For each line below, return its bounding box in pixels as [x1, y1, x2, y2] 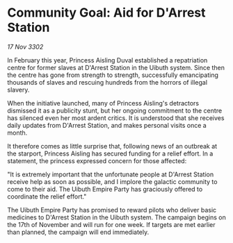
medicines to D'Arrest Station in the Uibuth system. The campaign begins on [7, 213, 226, 221]
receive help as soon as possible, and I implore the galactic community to [7, 177, 218, 185]
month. [7, 128, 28, 137]
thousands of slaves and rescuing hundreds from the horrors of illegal [7, 78, 207, 86]
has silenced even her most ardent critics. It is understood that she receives [7, 113, 225, 122]
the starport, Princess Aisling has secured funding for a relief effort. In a [7, 149, 214, 158]
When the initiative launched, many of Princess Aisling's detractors [7, 99, 200, 107]
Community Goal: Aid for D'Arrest [7, 5, 207, 21]
